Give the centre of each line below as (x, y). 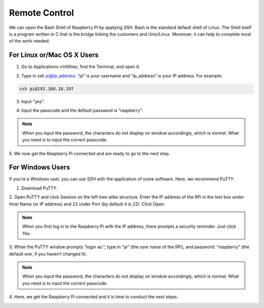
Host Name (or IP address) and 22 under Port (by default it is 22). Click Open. (87, 204)
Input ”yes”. (33, 101)
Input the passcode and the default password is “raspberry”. (82, 110)
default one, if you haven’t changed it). (48, 254)
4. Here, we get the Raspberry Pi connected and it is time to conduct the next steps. (94, 297)
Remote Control (42, 13)
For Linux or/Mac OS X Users (54, 55)
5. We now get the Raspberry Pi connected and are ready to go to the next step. (89, 153)
